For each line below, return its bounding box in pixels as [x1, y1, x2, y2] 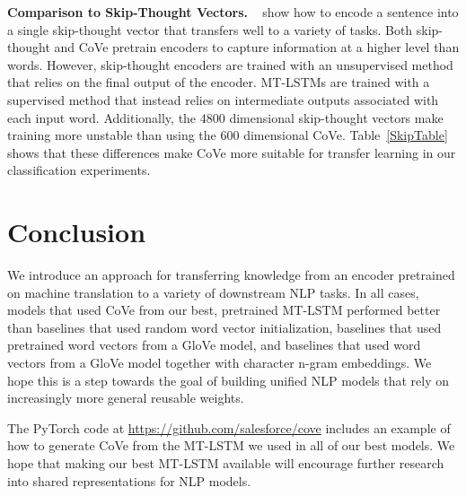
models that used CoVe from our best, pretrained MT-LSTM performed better [7, 300, 441, 319]
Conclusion [7, 213, 146, 250]
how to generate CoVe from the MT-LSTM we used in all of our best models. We [7, 436, 455, 455]
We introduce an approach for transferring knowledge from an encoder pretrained [7, 265, 455, 284]
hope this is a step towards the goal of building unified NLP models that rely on [7, 370, 450, 389]
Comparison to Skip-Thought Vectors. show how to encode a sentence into [7, 3, 459, 21]
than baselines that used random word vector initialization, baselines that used [7, 318, 442, 336]
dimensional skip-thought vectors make [229, 108, 444, 126]
